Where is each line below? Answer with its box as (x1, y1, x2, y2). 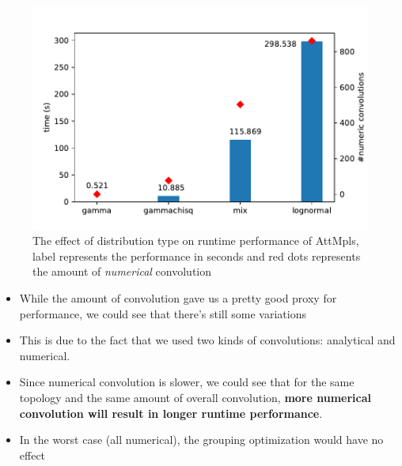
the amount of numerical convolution (32, 263, 212, 280)
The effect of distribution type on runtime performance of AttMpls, (32, 232, 359, 249)
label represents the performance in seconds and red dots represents (32, 247, 361, 264)
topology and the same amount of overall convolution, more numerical (19, 389, 371, 405)
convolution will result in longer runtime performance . (19, 404, 323, 421)
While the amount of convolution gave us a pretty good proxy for (19, 290, 337, 306)
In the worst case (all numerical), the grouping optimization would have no (19, 431, 384, 448)
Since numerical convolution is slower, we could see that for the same (19, 374, 355, 390)
